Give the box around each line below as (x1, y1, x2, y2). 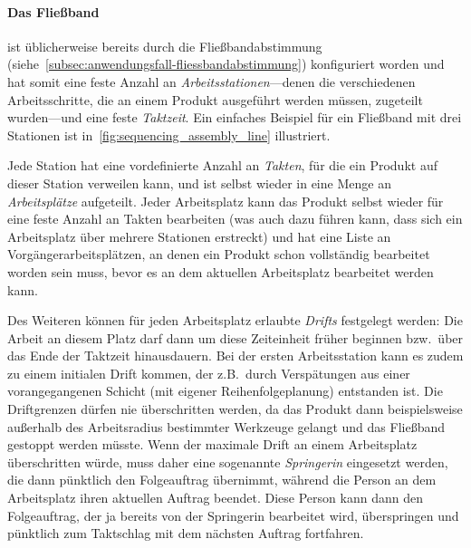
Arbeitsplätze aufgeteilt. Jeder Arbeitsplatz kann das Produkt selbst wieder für (7, 191, 444, 210)
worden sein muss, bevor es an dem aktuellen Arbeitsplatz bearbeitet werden (7, 262, 434, 281)
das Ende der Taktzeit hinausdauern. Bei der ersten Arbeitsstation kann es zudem (7, 346, 464, 365)
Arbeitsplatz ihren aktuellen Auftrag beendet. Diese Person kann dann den (7, 488, 423, 507)
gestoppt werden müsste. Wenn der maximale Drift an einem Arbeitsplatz (7, 435, 418, 454)
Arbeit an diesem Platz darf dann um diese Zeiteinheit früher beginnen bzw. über (7, 328, 464, 347)
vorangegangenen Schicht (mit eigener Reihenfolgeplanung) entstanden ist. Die (7, 381, 443, 400)
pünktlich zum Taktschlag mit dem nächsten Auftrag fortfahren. (7, 524, 364, 543)
